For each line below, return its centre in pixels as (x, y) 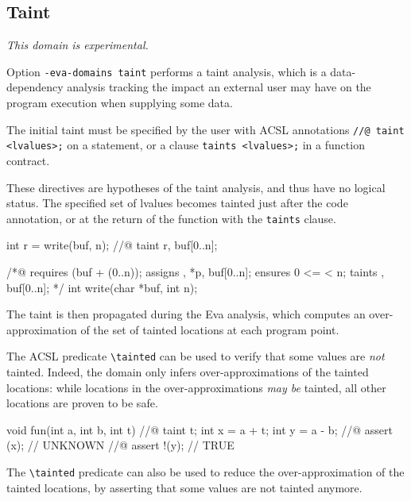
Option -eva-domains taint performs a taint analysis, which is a (167, 71)
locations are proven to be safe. (82, 403)
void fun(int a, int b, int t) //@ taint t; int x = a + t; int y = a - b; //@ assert (200, 429)
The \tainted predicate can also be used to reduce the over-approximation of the (205, 471)
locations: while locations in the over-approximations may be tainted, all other (196, 387)
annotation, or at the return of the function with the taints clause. (171, 218)
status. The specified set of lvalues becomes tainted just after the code (177, 203)
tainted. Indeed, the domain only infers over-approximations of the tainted (188, 372)
